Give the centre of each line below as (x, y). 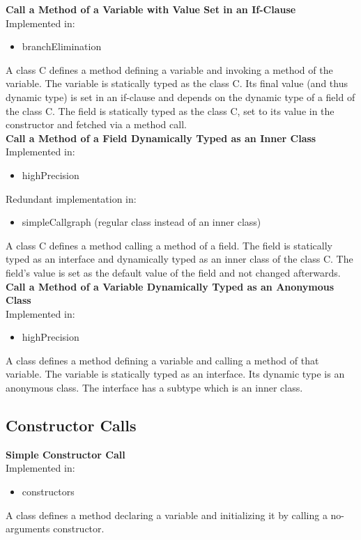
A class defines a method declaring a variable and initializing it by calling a (167, 515)
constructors (48, 492)
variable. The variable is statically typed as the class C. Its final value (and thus (177, 83)
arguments (28, 529)
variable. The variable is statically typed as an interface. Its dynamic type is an (175, 374)
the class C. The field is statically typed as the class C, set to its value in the (170, 110)
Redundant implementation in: (71, 198)
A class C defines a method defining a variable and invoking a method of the (169, 69)
